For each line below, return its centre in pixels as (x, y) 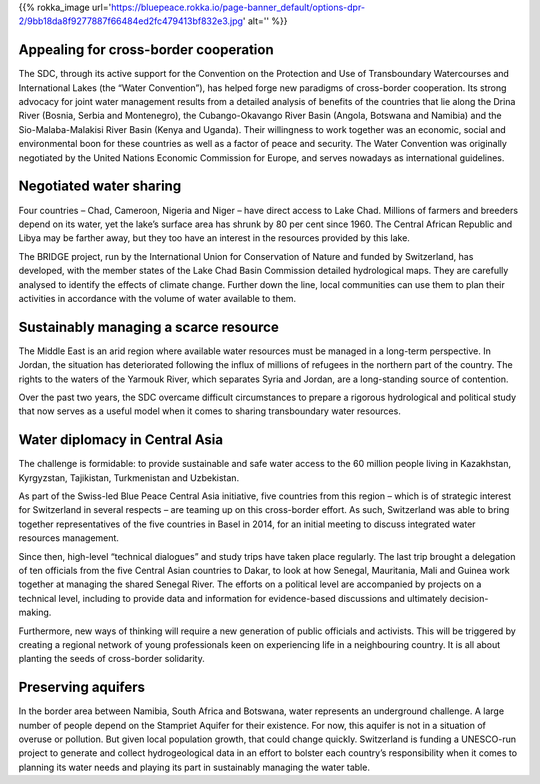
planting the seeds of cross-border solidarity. (111, 659)
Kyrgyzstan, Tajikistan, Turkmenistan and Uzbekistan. (129, 477)
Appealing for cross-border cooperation (146, 50)
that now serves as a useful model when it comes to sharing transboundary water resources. (210, 411)
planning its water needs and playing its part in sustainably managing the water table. (194, 767)
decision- (469, 598)
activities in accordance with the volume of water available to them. (157, 298)
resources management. (69, 538)
